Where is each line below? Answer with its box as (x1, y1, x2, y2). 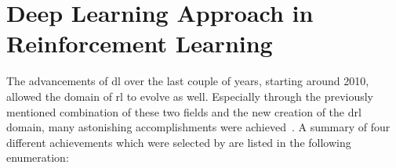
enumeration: (6, 149, 69, 166)
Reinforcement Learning (6, 27, 273, 59)
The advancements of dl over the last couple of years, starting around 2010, (6, 73, 369, 89)
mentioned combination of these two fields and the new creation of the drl (6, 103, 361, 120)
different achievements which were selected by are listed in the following (6, 134, 351, 150)
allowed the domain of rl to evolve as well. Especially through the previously (6, 88, 374, 104)
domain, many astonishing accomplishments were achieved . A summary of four (6, 119, 391, 135)
